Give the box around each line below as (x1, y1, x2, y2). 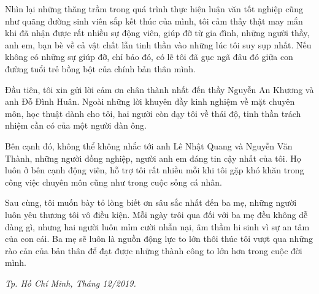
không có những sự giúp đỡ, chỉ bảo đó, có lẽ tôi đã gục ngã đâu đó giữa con (5, 50, 293, 63)
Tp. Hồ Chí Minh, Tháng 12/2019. (5, 276, 136, 289)
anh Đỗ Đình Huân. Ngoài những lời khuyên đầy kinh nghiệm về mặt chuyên (5, 95, 295, 108)
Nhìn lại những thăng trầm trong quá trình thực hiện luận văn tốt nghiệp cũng (5, 2, 303, 15)
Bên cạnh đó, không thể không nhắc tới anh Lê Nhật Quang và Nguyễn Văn (5, 139, 293, 152)
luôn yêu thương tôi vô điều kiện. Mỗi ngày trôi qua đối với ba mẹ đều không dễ (5, 208, 308, 221)
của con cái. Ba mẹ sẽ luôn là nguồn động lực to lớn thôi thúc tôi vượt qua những (5, 232, 313, 245)
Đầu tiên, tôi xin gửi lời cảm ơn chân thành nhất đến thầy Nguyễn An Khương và (5, 83, 314, 96)
